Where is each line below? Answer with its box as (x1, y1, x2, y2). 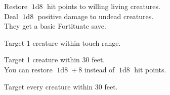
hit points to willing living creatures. (47, 1, 160, 11)
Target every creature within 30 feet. (4, 81, 118, 91)
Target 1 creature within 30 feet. (4, 54, 105, 65)
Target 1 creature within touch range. (4, 37, 121, 48)
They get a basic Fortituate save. (4, 21, 106, 31)
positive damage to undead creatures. (37, 11, 154, 21)
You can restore (4, 64, 53, 74)
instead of (84, 64, 115, 74)
